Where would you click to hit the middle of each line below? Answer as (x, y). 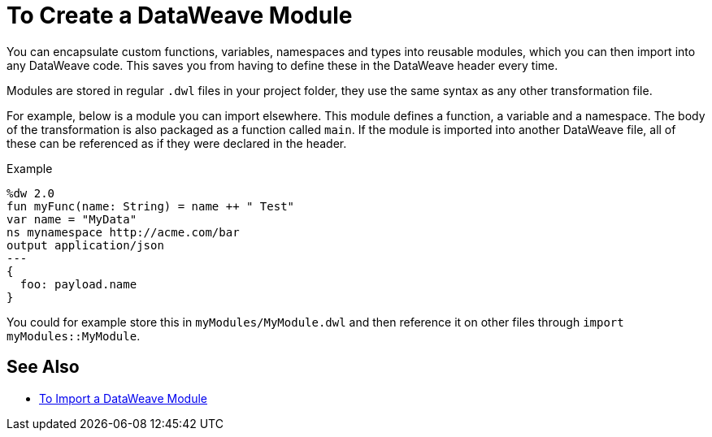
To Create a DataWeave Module (180, 15)
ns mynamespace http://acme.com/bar (123, 232)
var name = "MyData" (72, 219)
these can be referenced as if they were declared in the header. (177, 143)
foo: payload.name (78, 284)
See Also (43, 367)
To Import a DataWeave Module (124, 398)
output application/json (85, 245)
